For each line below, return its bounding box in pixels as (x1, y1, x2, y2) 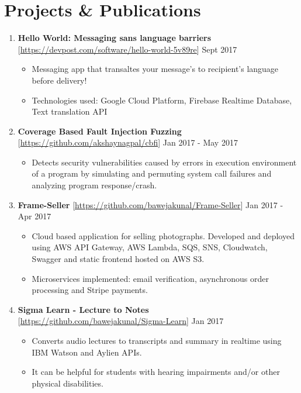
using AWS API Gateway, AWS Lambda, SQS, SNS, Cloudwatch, (32, 241, 268, 253)
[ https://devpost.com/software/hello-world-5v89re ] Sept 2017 (18, 43, 237, 55)
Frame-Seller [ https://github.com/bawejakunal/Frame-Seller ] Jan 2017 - (18, 198, 283, 211)
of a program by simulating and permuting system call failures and (32, 167, 272, 180)
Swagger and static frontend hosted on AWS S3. (32, 253, 205, 265)
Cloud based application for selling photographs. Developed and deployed (32, 229, 295, 242)
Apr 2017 (18, 210, 51, 222)
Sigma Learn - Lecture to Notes (18, 303, 149, 315)
